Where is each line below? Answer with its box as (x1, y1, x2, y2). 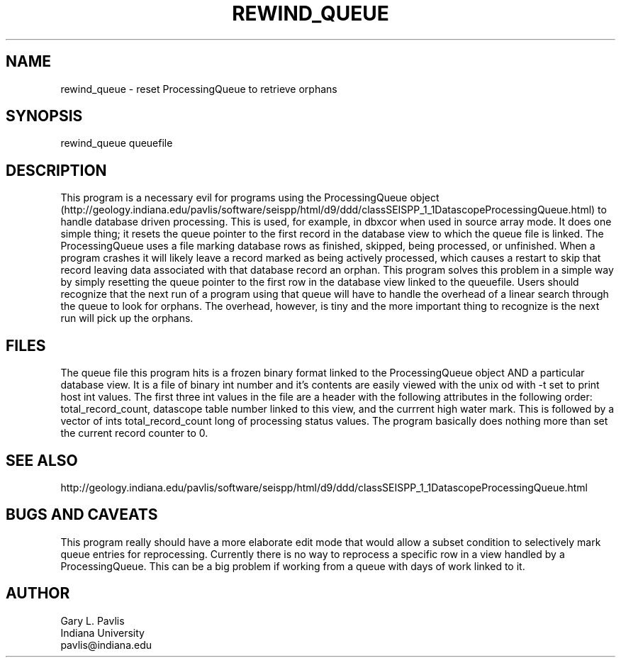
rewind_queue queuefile (60, 137, 173, 150)
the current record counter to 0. (60, 427, 208, 440)
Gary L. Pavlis (60, 614, 125, 627)
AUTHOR (6, 584, 70, 603)
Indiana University (60, 626, 145, 639)
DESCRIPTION (6, 161, 107, 179)
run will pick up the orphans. (60, 312, 194, 325)
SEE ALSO (6, 451, 78, 469)
